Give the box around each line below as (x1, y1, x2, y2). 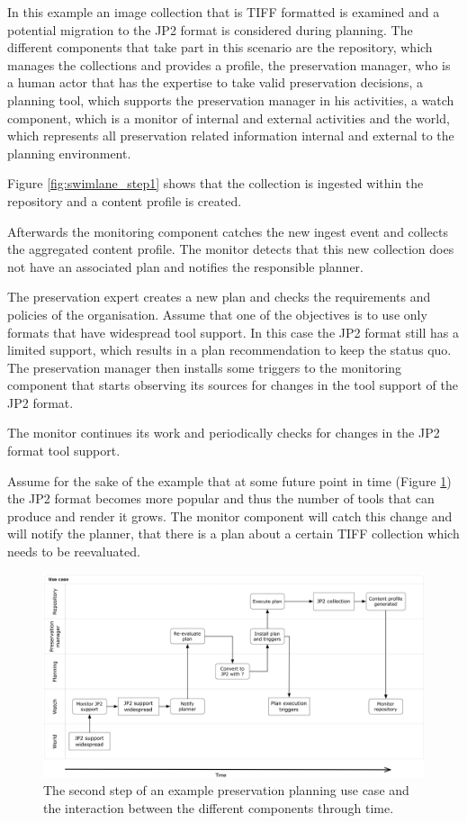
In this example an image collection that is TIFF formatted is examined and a (7, 3, 440, 21)
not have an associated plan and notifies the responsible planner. (7, 257, 364, 276)
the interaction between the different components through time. (43, 798, 394, 817)
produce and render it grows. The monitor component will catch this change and (7, 506, 453, 525)
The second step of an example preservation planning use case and (43, 781, 409, 800)
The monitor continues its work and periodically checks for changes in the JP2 (7, 423, 440, 442)
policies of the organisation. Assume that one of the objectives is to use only (7, 304, 427, 323)
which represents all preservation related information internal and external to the (7, 126, 454, 145)
